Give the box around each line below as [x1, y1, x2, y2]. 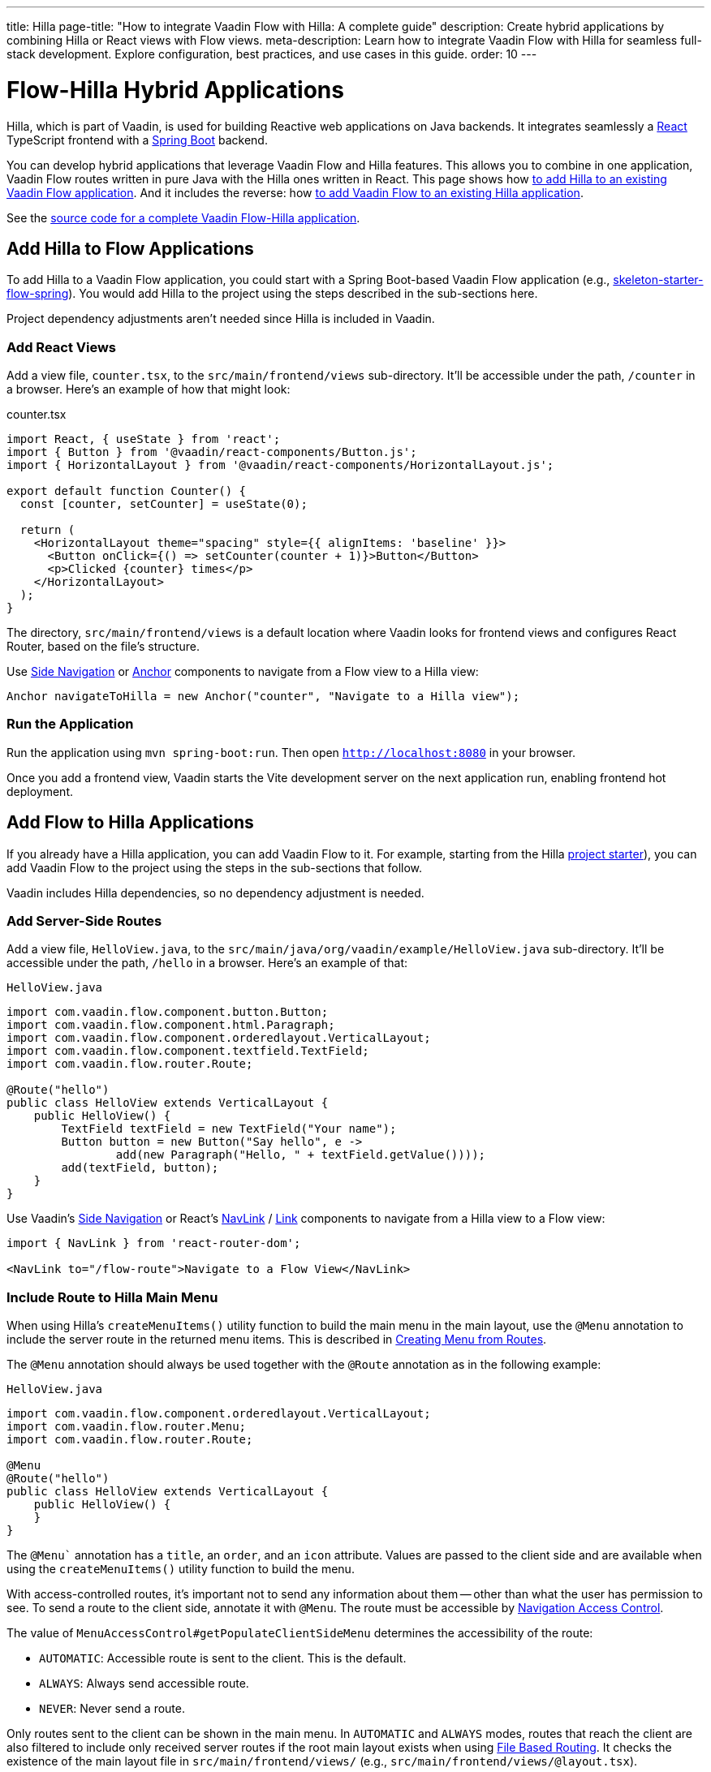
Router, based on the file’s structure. [6, 639, 200, 654]
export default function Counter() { [6, 484, 247, 498]
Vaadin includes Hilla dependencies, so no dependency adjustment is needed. [6, 885, 424, 900]
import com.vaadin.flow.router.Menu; [6, 1420, 247, 1434]
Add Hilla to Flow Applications [6, 238, 254, 259]
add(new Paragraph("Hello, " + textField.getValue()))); [115, 1148, 486, 1162]
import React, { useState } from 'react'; [6, 432, 281, 446]
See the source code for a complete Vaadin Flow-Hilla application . [6, 210, 360, 225]
